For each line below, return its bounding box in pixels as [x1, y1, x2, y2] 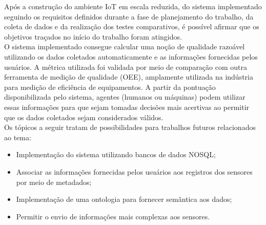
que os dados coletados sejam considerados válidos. [4, 111, 163, 122]
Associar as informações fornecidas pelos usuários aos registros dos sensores [16, 166, 253, 177]
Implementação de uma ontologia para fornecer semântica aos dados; [16, 194, 232, 204]
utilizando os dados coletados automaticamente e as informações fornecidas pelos [4, 51, 258, 62]
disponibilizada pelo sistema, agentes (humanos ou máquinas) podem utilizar [4, 91, 245, 102]
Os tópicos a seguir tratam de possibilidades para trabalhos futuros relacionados [4, 122, 256, 133]
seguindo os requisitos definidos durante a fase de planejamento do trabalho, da [4, 11, 254, 22]
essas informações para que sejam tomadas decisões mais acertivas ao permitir [4, 101, 250, 112]
